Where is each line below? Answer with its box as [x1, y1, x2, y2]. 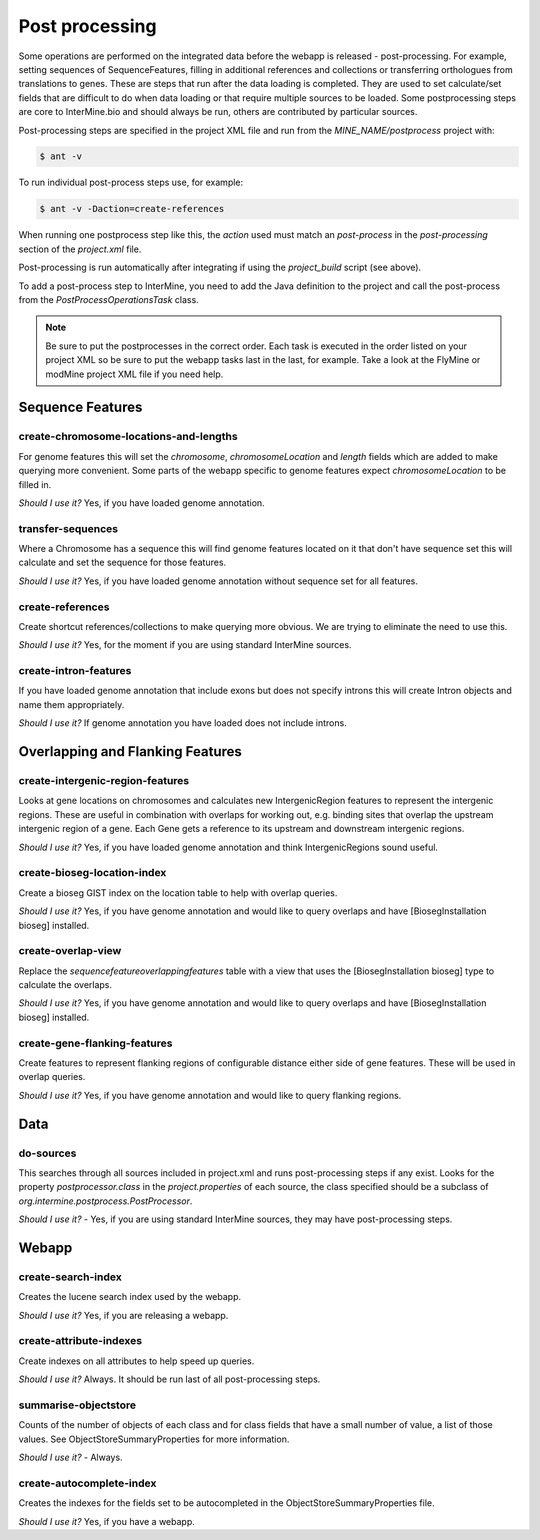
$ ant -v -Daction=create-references [39, 203, 225, 215]
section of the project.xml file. [18, 243, 142, 255]
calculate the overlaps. [18, 979, 113, 991]
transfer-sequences [18, 521, 119, 535]
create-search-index [18, 1270, 122, 1284]
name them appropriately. [18, 698, 125, 710]
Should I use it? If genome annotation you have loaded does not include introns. [18, 717, 347, 729]
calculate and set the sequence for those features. [18, 556, 227, 569]
